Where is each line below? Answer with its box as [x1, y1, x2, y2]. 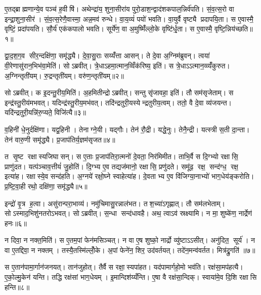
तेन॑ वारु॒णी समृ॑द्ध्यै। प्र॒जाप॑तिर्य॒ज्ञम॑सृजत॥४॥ [5, 134, 115, 144]
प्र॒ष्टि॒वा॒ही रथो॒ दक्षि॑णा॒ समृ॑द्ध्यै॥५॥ [5, 180, 88, 191]
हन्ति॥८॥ [5, 281, 30, 292]
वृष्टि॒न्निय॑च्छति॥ [214, 23, 253, 34]
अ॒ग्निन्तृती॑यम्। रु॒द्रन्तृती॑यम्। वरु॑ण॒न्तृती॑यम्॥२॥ [5, 70, 124, 81]
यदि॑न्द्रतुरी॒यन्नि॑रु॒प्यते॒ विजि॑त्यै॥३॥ [5, 107, 86, 118]
